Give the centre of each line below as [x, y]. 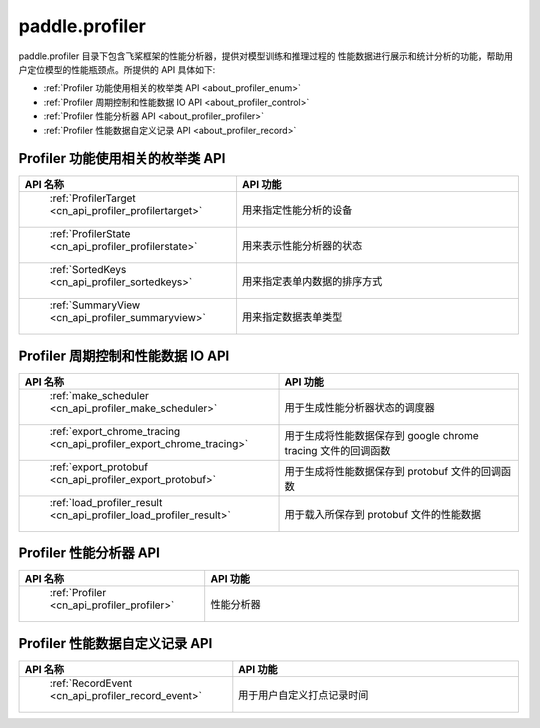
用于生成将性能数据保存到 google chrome [381, 435]
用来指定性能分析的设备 [297, 210]
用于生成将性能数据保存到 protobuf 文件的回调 [393, 471]
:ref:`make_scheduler [99, 395]
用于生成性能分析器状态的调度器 [359, 407]
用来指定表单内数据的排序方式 [312, 282]
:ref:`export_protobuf [99, 467]
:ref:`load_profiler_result [106, 502]
